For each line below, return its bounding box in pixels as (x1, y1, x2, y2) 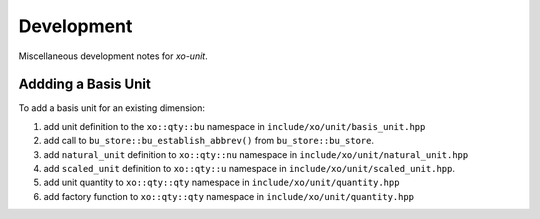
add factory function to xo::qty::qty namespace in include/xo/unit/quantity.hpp (43, 190, 415, 202)
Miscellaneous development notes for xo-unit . (18, 50, 209, 62)
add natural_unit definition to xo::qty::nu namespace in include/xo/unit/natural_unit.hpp (43, 148, 469, 160)
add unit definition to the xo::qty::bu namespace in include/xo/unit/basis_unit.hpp (43, 120, 426, 132)
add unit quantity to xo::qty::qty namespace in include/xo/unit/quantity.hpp (43, 176, 400, 189)
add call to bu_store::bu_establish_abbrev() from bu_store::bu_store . (43, 135, 375, 147)
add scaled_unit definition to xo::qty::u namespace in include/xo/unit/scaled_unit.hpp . (43, 163, 455, 175)
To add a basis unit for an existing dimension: (18, 102, 205, 114)
